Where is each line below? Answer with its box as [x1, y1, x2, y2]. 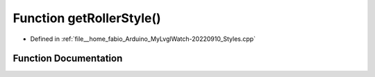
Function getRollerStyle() [12, 10, 161, 26]
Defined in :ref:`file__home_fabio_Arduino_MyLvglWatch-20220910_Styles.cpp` [30, 35, 256, 43]
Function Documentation [12, 53, 123, 65]
